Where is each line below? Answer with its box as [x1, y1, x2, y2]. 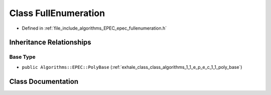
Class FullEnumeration [9, 8, 105, 19]
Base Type [9, 53, 36, 60]
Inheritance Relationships [9, 38, 91, 47]
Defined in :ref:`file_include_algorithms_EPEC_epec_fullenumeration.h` [22, 25, 167, 31]
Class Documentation [9, 77, 79, 85]
